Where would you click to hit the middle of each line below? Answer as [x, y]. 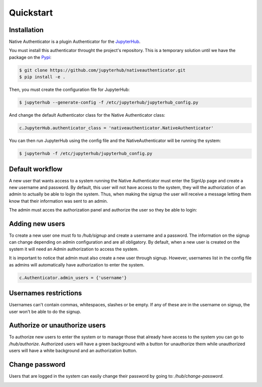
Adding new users [37, 224]
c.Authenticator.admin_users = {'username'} [73, 278]
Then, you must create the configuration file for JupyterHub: [69, 89]
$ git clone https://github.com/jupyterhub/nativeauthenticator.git [102, 70]
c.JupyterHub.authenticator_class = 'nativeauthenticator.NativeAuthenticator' [116, 128]
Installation [26, 30]
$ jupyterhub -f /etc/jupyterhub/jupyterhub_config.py [86, 154]
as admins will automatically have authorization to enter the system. [77, 264]
